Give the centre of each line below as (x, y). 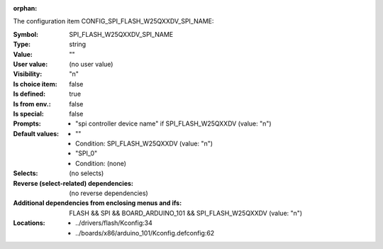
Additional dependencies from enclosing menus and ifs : (98, 203)
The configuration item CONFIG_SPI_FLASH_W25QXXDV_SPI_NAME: (113, 21)
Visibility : (28, 74)
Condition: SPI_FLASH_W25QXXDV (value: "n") (144, 144)
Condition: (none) (101, 163)
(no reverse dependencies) (109, 193)
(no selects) (87, 173)
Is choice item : (35, 84)
